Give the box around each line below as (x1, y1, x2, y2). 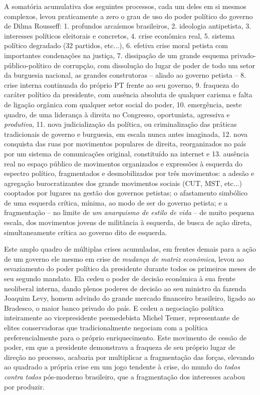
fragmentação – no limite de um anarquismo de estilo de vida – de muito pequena (4, 207, 254, 218)
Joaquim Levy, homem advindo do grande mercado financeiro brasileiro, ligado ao (4, 293, 255, 303)
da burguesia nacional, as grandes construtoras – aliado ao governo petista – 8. (4, 70, 246, 80)
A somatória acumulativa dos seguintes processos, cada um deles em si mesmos (4, 1, 246, 11)
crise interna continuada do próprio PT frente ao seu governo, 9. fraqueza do (4, 79, 239, 90)
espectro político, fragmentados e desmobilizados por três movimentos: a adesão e (4, 168, 254, 178)
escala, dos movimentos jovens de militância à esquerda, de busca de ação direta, (4, 217, 252, 228)
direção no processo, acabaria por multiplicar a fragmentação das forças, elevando (4, 351, 254, 362)
